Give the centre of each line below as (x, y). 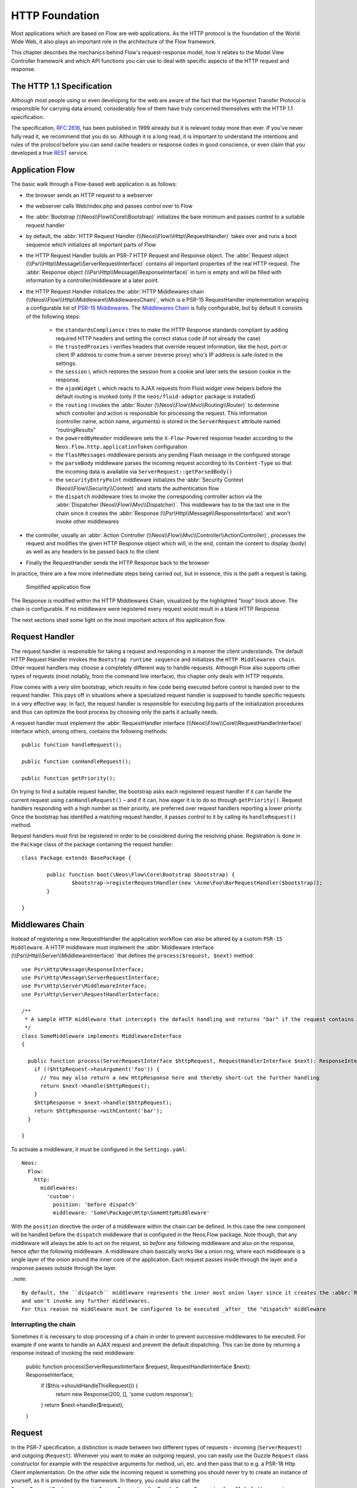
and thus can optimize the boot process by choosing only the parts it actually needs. (115, 712)
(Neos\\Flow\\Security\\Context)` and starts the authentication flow (137, 488)
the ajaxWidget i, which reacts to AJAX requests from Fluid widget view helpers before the (169, 388)
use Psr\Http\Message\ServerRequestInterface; (91, 977)
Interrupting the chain (43, 1324)
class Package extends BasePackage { (77, 858)
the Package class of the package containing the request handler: (92, 844)
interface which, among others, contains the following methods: (89, 732)
